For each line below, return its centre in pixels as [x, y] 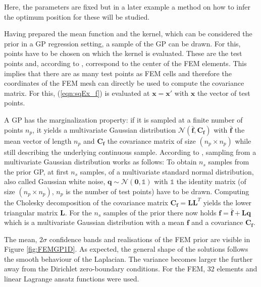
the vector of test [224, 93]
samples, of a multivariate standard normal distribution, [167, 171]
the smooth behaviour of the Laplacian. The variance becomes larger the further [128, 259]
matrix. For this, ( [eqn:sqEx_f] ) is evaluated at [77, 93]
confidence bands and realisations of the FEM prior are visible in [150, 239]
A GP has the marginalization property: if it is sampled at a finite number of [123, 119]
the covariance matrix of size [151, 140]
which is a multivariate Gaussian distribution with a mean [94, 222]
